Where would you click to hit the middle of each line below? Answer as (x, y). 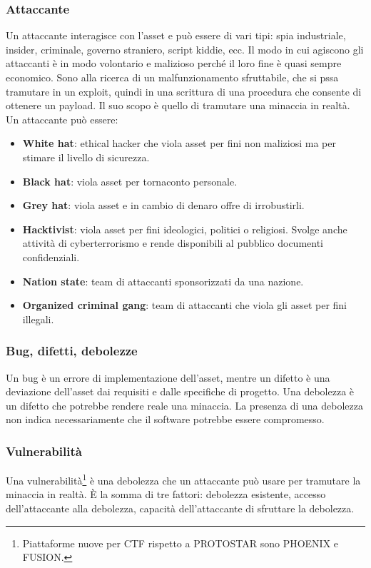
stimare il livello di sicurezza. (86, 157)
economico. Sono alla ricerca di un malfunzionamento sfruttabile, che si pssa (172, 77)
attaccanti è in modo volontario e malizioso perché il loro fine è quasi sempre (174, 63)
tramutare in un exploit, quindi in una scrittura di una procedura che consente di (184, 91)
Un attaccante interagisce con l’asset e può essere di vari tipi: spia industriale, (176, 35)
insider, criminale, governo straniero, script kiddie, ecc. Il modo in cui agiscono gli (185, 49)
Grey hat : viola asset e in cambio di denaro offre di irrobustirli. (163, 205)
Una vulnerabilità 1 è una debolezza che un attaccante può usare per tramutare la (183, 479)
